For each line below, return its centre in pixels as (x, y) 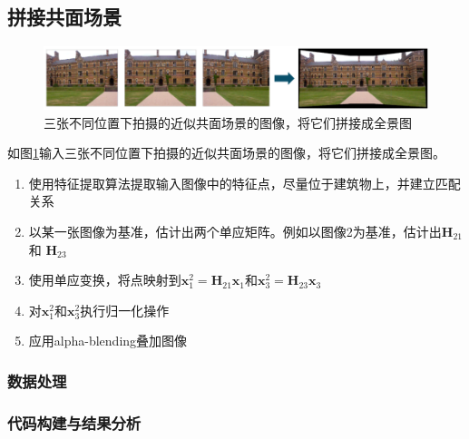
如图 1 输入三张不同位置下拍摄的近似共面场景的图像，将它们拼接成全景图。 (226, 153)
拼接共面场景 (64, 17)
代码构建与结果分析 (74, 422)
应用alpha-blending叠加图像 (108, 341)
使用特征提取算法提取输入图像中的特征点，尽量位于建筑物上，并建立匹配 (244, 183)
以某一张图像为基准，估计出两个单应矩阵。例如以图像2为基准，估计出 (235, 231)
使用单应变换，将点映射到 (105, 280)
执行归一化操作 (125, 310)
